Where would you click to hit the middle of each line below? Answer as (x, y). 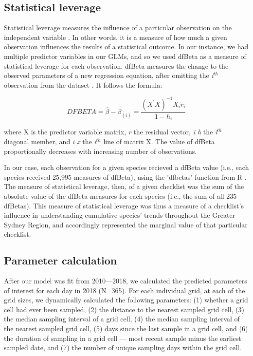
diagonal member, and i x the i (50, 141)
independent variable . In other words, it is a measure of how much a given (116, 37)
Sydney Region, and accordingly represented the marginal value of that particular (126, 224)
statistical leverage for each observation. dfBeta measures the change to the (116, 66)
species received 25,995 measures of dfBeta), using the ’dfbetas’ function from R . (125, 177)
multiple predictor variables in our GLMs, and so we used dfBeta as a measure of (125, 56)
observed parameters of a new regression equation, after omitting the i (109, 75)
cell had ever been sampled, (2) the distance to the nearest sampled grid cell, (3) (124, 309)
